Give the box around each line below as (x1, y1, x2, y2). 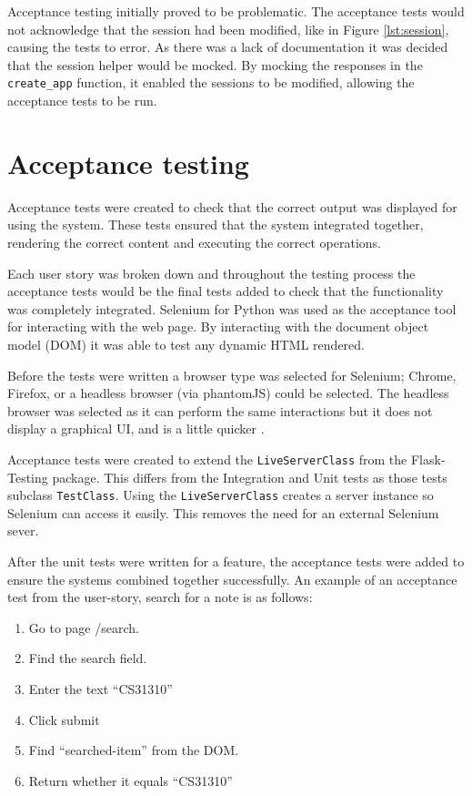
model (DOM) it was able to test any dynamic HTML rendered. (7, 334, 365, 353)
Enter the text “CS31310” (28, 679, 173, 698)
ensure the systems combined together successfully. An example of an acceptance (7, 569, 457, 588)
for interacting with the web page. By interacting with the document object (7, 317, 429, 336)
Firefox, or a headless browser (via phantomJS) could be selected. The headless (7, 383, 449, 403)
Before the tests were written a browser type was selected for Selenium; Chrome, (7, 365, 457, 384)
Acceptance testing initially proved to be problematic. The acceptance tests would (7, 2, 465, 20)
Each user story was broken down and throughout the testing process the (7, 263, 416, 282)
